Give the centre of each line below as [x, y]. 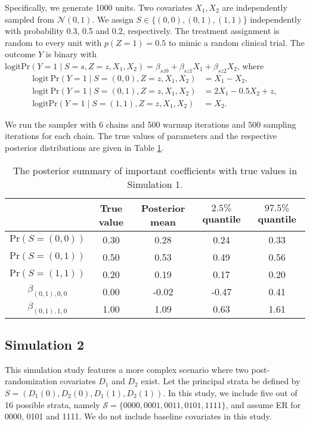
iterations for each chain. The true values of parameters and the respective [141, 136]
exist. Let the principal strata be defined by [221, 381]
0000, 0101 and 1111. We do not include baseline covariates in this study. [138, 416]
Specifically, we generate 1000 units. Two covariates [99, 7]
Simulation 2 [45, 345]
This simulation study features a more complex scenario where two [127, 369]
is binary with [71, 54]
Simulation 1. [155, 184]
